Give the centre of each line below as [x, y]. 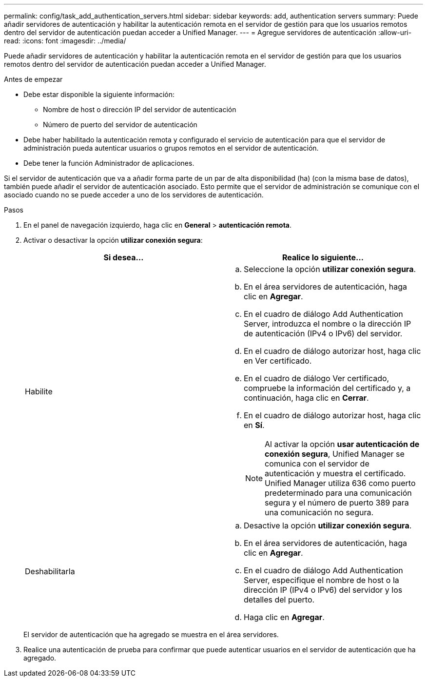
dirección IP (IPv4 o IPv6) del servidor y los [323, 590]
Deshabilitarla [50, 571]
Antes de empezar [33, 79]
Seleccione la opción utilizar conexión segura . [330, 269]
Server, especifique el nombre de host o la [321, 580]
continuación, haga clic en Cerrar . [306, 398]
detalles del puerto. [279, 600]
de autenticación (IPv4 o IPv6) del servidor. [323, 333]
